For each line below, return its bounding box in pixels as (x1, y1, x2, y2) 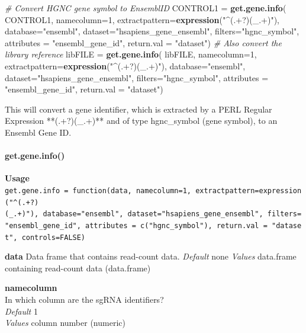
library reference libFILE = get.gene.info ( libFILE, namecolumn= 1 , (5, 48, 257, 60)
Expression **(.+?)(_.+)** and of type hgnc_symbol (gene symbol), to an (5, 114, 278, 127)
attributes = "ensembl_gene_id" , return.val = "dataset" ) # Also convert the (5, 36, 282, 49)
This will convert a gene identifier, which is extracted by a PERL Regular (5, 103, 272, 115)
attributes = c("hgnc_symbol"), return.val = (85, 221, 268, 230)
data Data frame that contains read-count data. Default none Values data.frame (5, 250, 297, 262)
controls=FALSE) (21, 233, 86, 242)
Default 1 (5, 305, 38, 317)
